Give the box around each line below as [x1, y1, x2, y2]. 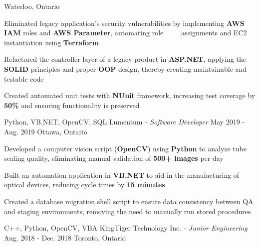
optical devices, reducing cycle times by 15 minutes [4, 179, 165, 190]
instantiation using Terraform [4, 37, 99, 47]
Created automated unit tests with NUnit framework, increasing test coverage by [4, 90, 256, 101]
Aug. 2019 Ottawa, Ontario [4, 126, 87, 136]
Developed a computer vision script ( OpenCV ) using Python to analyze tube [4, 143, 247, 153]
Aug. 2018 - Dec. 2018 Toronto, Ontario [4, 232, 126, 243]
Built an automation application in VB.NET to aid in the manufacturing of [4, 169, 240, 180]
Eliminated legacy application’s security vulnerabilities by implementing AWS [4, 17, 245, 28]
